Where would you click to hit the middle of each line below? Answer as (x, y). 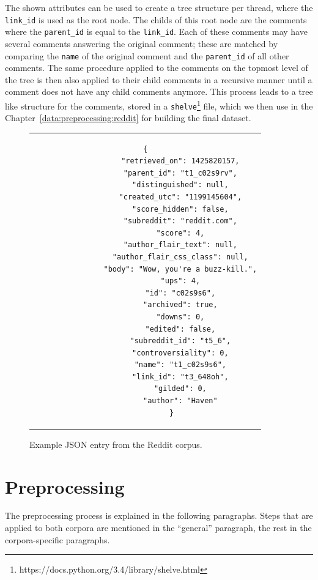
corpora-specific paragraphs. (57, 539)
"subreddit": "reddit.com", (180, 221)
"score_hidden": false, (180, 209)
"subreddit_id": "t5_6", (180, 341)
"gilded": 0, (180, 389)
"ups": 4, (180, 281)
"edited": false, (180, 329)
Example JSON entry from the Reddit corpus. (116, 444)
